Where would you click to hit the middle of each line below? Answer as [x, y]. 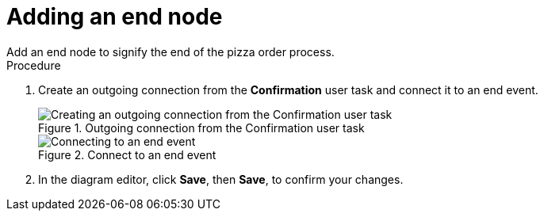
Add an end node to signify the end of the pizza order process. [170, 51]
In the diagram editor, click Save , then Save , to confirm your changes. [221, 179]
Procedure [34, 65]
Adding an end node [115, 17]
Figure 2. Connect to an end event [127, 154]
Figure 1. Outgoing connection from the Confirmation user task [201, 128]
